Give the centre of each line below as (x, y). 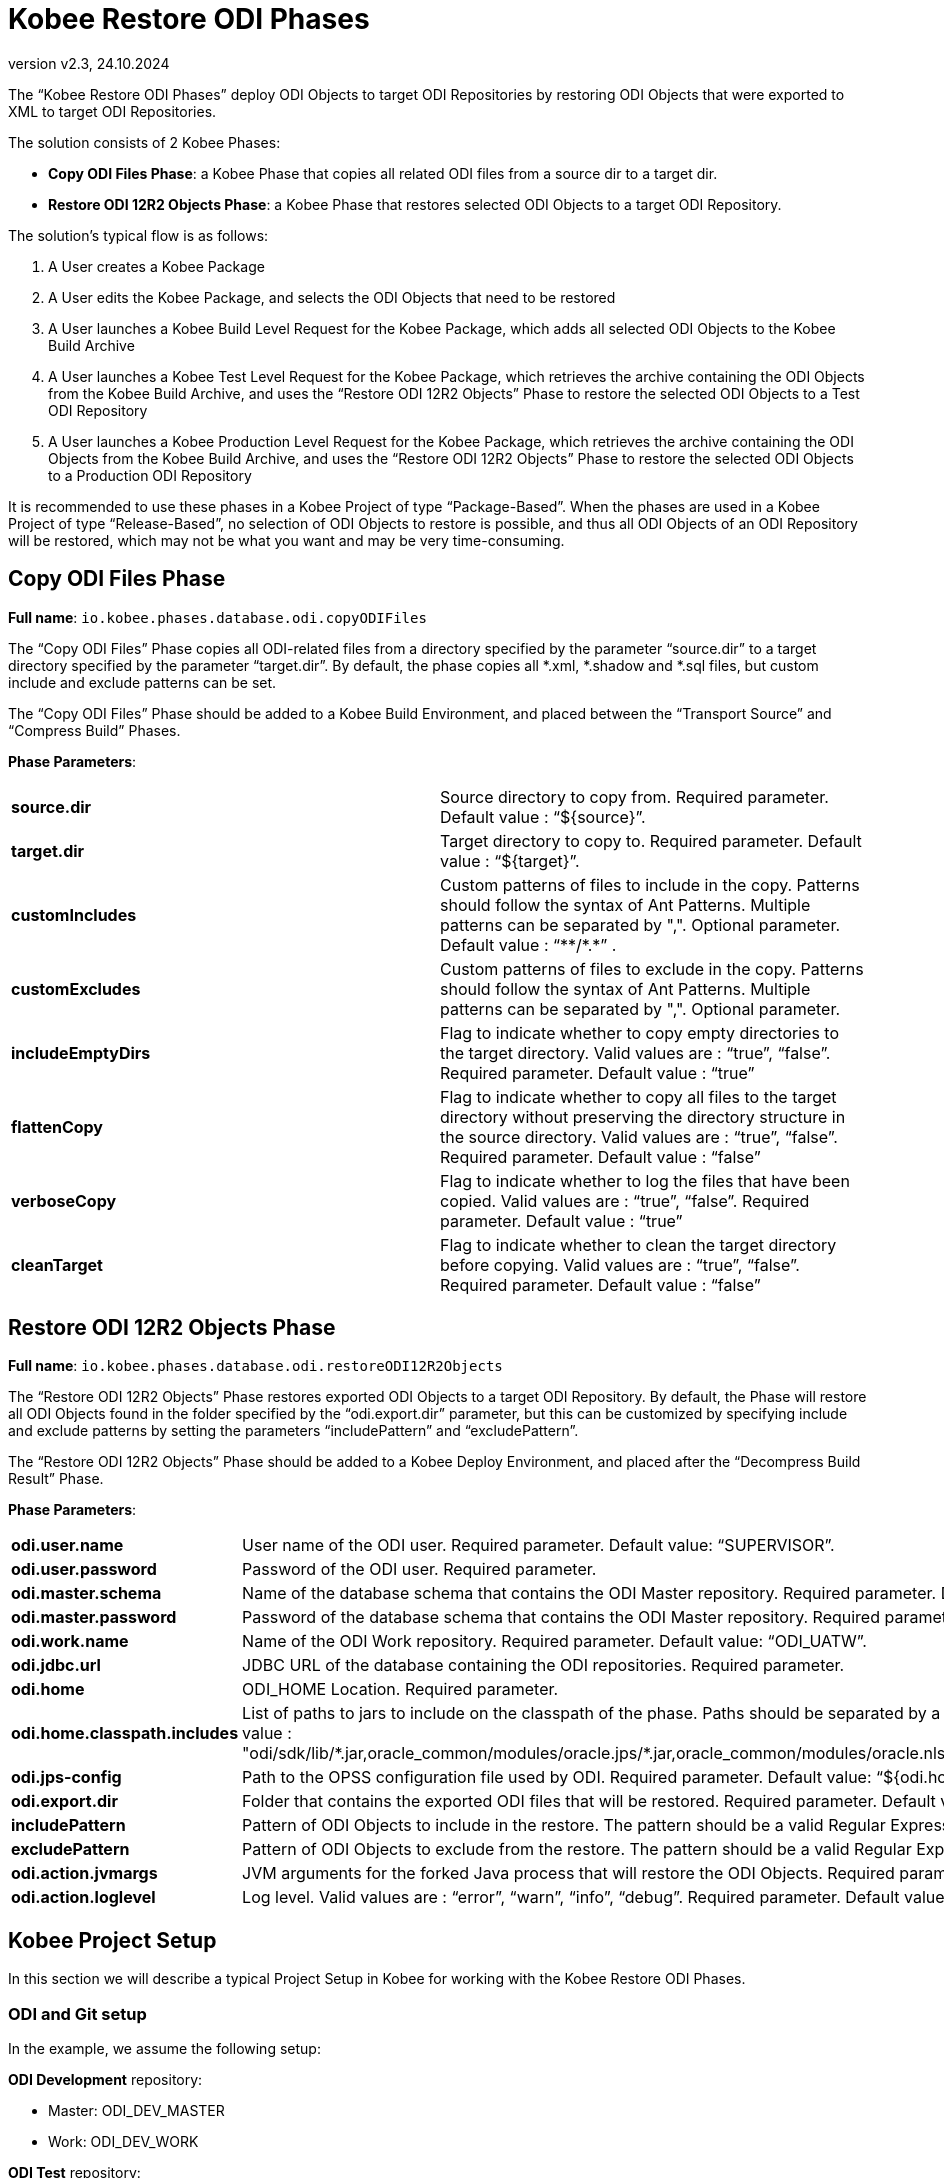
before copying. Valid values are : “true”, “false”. (620, 1264)
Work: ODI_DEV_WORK (123, 2142)
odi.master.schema (86, 1593)
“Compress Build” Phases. (94, 730)
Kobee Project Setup (112, 1940)
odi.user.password (84, 1569)
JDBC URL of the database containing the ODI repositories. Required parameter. (543, 1665)
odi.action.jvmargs (84, 1873)
